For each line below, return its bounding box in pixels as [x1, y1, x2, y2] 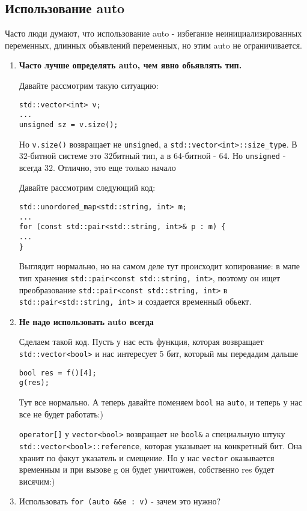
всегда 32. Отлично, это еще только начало [19, 161, 176, 173]
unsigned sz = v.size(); [19, 120, 118, 129]
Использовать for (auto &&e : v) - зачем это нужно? [19, 495, 221, 507]
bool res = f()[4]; [19, 368, 97, 377]
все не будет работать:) [19, 407, 103, 420]
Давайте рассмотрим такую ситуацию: [19, 79, 159, 91]
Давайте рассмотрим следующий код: [19, 181, 156, 194]
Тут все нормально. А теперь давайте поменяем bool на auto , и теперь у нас [19, 396, 302, 408]
